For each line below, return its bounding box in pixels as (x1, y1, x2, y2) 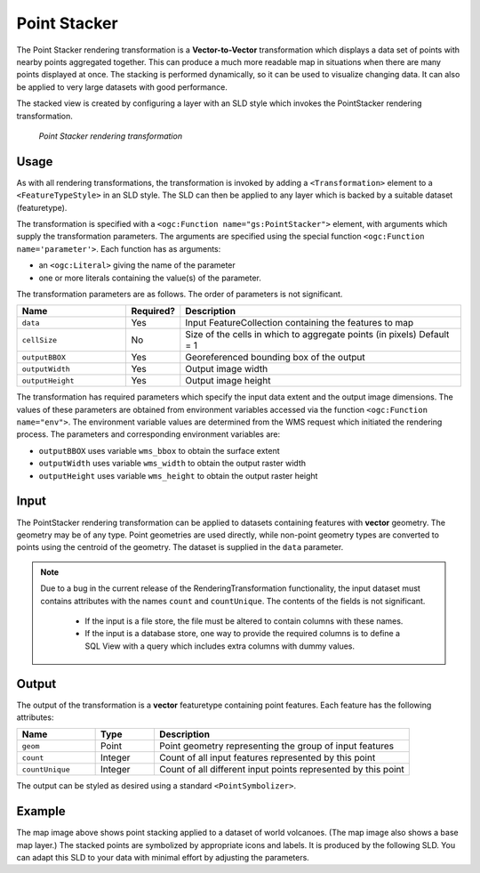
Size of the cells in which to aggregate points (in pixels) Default (185, 328, 450, 341)
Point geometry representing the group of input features (158, 740, 395, 752)
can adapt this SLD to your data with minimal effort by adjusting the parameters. (16, 853, 310, 863)
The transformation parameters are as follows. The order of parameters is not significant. (16, 288, 343, 299)
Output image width (185, 363, 268, 376)
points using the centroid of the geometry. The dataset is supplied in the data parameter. (16, 542, 344, 553)
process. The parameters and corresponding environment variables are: (16, 429, 281, 440)
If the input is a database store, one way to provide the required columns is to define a (84, 628, 400, 639)
